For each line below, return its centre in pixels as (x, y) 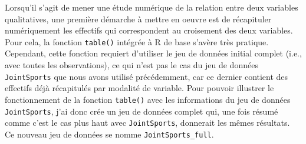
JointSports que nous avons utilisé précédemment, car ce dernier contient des (147, 76)
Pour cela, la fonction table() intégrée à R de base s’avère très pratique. (137, 41)
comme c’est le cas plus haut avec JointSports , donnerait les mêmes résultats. (147, 123)
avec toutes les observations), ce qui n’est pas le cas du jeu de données (131, 65)
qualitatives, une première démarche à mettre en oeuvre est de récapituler (138, 19)
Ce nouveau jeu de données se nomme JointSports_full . (109, 134)
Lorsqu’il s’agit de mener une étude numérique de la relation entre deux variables (152, 7)
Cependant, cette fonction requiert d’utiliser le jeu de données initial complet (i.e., (153, 53)
